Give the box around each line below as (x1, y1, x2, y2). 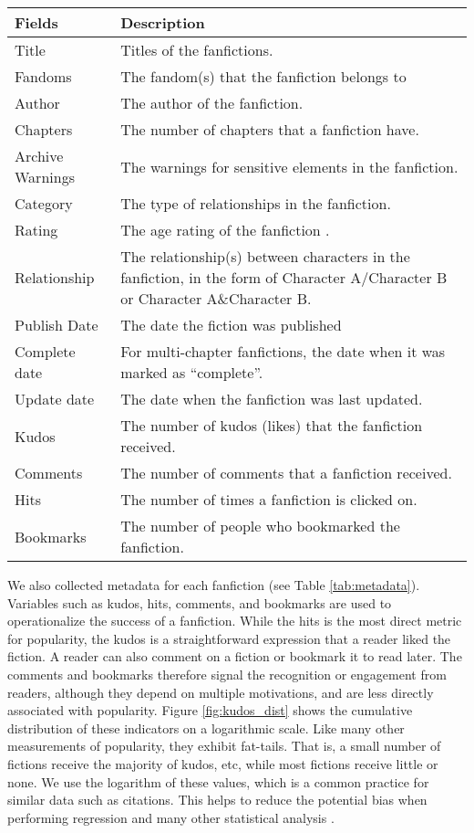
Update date (15, 388, 95, 409)
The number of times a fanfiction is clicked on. (120, 489, 417, 510)
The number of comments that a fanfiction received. (120, 462, 452, 483)
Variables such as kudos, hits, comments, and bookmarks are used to (7, 593, 392, 612)
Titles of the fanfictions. (120, 39, 273, 60)
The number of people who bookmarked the (120, 515, 400, 536)
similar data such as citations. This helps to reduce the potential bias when (7, 790, 428, 809)
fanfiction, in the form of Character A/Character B (120, 267, 448, 288)
